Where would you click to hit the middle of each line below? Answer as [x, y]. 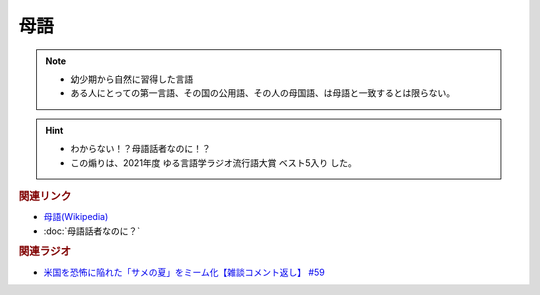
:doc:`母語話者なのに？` [92, 231]
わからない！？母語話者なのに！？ [140, 149]
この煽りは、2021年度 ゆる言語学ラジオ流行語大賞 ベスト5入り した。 [213, 162]
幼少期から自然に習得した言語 [132, 79]
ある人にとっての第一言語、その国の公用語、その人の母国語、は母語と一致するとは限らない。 [262, 93]
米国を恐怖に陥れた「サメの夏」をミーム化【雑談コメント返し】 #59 [184, 272]
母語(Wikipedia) [76, 217]
